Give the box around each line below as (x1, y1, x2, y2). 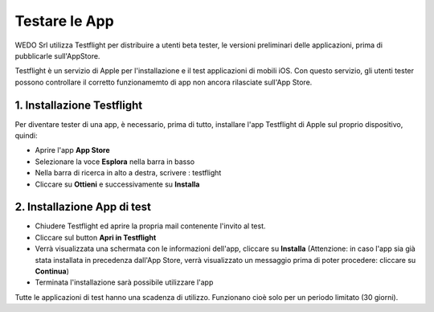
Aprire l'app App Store (35, 146, 110, 155)
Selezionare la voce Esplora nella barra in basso (35, 157, 195, 166)
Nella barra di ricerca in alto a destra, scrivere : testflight (35, 168, 222, 178)
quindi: (14, 131, 38, 141)
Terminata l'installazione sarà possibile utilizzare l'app (35, 277, 214, 287)
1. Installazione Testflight (14, 98, 143, 112)
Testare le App (14, 12, 114, 30)
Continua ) (35, 266, 70, 277)
